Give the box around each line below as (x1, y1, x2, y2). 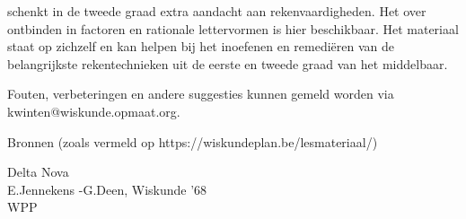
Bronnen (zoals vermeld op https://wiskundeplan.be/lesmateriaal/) (7, 132, 378, 151)
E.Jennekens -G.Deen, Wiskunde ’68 (7, 180, 207, 198)
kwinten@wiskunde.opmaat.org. (7, 101, 180, 120)
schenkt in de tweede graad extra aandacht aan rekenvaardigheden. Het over (7, 2, 426, 20)
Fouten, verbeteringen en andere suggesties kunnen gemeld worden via (7, 84, 394, 103)
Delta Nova (7, 162, 69, 181)
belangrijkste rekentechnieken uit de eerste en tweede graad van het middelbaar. (7, 54, 448, 73)
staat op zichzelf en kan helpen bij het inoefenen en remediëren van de (7, 37, 395, 56)
